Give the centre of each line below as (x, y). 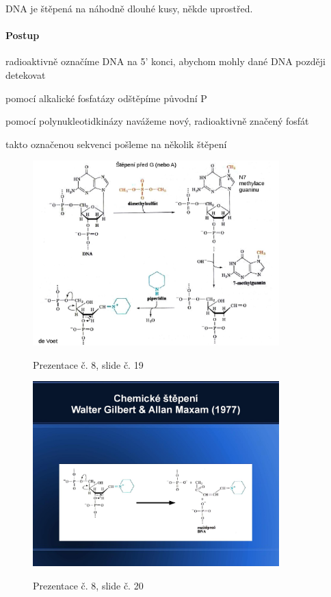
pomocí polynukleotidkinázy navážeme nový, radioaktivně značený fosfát (157, 121)
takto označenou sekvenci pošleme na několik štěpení (116, 144)
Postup (23, 35)
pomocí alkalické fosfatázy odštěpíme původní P (106, 98)
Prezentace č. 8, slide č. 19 (88, 364)
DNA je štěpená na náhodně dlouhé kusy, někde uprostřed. (129, 8)
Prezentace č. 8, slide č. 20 (88, 586)
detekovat (26, 74)
